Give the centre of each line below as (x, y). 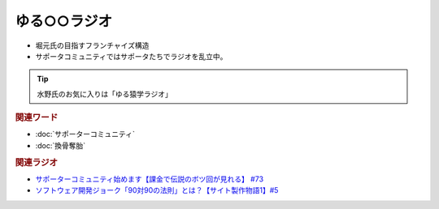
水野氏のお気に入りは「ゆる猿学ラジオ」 (104, 94)
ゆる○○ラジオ (64, 21)
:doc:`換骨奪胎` (61, 145)
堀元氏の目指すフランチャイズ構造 (92, 45)
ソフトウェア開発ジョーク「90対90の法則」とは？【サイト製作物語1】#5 (157, 190)
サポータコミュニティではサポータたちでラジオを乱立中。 (131, 56)
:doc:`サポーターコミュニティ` (85, 134)
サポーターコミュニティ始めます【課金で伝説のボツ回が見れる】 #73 (150, 179)
